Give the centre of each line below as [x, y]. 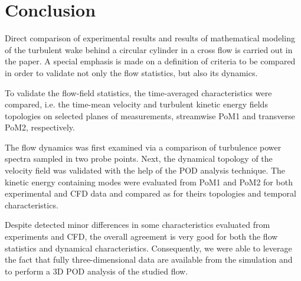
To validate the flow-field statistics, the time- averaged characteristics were [138, 92]
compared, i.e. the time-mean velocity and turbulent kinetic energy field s [136, 104]
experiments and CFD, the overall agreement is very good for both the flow [141, 236]
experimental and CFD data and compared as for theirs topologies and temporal [150, 193]
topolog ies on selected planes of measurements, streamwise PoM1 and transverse [150, 115]
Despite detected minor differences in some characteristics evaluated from [138, 225]
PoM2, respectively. [40, 127]
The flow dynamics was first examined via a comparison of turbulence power [143, 147]
